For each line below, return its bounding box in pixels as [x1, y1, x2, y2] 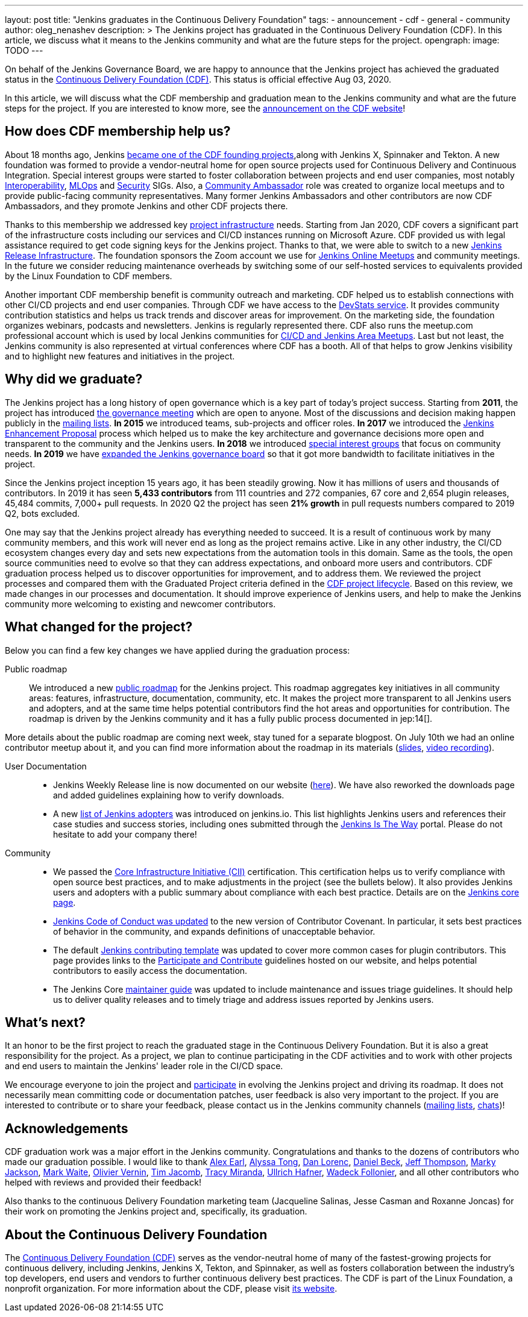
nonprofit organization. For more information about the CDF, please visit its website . [5, 1283, 338, 1294]
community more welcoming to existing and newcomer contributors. [5, 598, 276, 609]
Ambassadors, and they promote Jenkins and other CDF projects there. [5, 200, 288, 211]
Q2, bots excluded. [5, 508, 80, 519]
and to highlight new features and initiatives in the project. [5, 350, 235, 361]
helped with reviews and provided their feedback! [5, 1177, 202, 1188]
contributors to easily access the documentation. [53, 965, 248, 976]
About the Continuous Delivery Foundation [5, 1227, 268, 1242]
